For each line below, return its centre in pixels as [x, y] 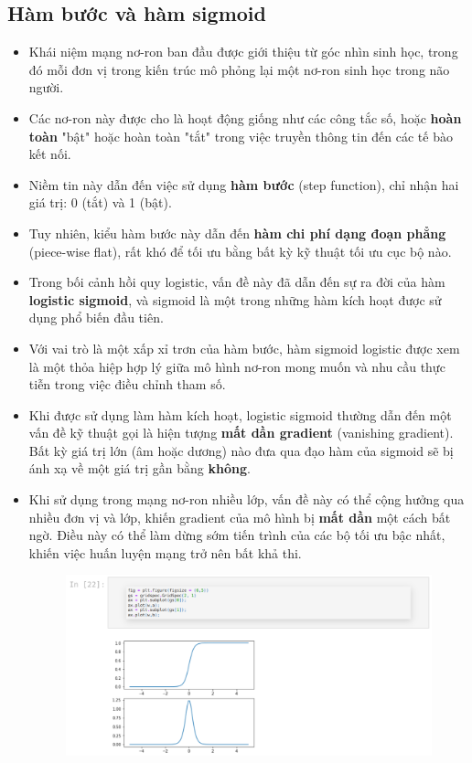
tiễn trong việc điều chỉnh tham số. [127, 384]
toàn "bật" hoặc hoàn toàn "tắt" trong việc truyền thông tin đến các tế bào [241, 136]
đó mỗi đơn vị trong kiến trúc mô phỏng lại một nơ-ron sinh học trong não [239, 69]
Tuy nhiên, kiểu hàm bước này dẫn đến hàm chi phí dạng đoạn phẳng [237, 233]
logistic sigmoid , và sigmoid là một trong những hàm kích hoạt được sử [235, 299]
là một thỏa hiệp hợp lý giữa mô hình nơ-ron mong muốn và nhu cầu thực [237, 366]
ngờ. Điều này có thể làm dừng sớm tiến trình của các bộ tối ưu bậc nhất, [237, 535]
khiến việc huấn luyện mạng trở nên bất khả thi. [165, 552]
